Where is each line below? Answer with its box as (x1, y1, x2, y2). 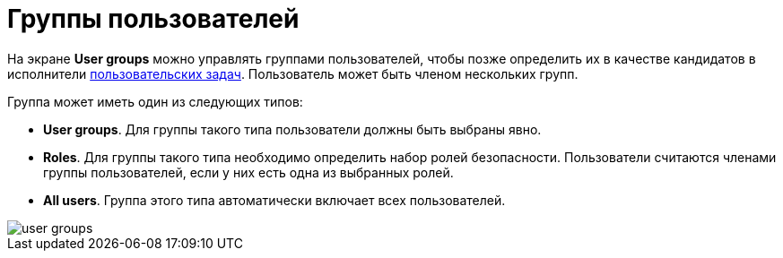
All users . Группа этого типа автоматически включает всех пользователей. (43, 192, 506, 208)
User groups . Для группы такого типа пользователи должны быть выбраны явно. (43, 121, 542, 137)
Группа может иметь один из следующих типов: (7, 93, 303, 109)
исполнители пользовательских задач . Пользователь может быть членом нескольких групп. (7, 65, 579, 82)
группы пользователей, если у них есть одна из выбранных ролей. (43, 164, 454, 180)
